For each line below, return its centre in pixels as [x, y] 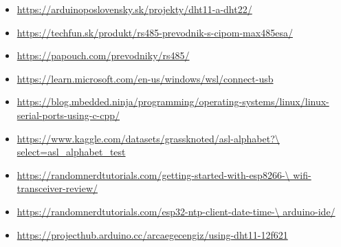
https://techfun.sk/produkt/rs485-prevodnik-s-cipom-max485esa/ [155, 32]
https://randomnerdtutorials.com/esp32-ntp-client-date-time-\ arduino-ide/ [176, 211]
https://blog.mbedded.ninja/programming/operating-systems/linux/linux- [173, 101]
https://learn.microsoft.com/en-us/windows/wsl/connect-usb [145, 78]
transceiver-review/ [57, 188]
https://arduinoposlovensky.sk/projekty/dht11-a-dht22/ [134, 9]
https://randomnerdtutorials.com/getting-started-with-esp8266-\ [153, 174]
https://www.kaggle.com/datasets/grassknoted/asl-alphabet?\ [148, 138]
